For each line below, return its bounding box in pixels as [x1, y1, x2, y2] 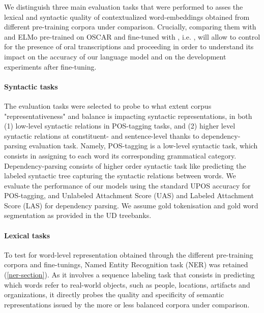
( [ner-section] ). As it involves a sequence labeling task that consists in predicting [4, 269, 255, 280]
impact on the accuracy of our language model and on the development [4, 51, 226, 61]
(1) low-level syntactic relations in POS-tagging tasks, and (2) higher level [4, 120, 236, 131]
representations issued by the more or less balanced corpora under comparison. [4, 299, 250, 309]
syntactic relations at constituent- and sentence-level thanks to [4, 130, 199, 141]
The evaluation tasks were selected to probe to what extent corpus [4, 100, 212, 111]
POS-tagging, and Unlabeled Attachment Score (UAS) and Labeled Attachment [4, 190, 254, 201]
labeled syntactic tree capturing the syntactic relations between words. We [4, 170, 236, 181]
